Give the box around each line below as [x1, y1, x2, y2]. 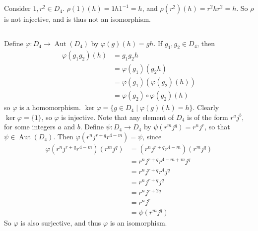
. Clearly [193, 102, 219, 113]
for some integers [4, 121, 56, 132]
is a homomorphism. [19, 102, 81, 113]
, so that [204, 121, 230, 132]
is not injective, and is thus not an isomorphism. [4, 14, 151, 24]
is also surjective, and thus [20, 217, 101, 228]
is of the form [187, 112, 228, 122]
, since [142, 131, 162, 142]
